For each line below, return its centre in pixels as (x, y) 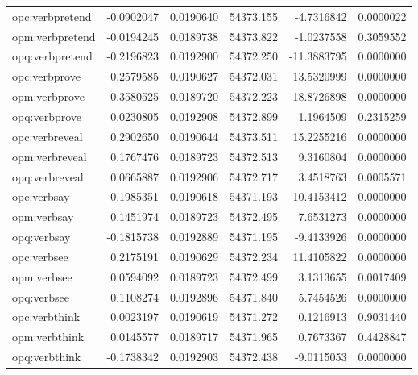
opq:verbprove (47, 116)
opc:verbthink (46, 317)
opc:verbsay (41, 196)
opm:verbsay (43, 217)
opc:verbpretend (52, 16)
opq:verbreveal (48, 176)
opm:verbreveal (50, 156)
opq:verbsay (41, 237)
